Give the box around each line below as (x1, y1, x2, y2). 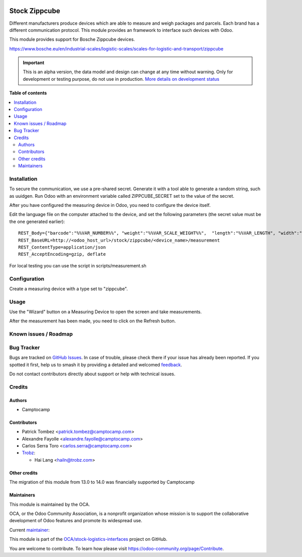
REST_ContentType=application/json (18, 245, 106, 250)
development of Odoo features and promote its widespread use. (9, 518, 142, 524)
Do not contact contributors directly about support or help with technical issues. (9, 371, 176, 377)
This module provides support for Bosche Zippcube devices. (9, 36, 135, 42)
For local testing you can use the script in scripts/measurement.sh (9, 262, 147, 268)
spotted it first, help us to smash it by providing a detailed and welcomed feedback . (9, 361, 182, 368)
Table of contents (9, 90, 47, 96)
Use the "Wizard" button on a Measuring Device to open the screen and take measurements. (9, 309, 202, 315)
